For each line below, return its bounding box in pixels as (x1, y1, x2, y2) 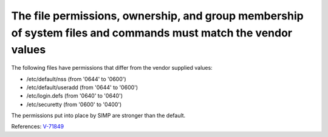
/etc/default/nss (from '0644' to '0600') (26, 75, 127, 82)
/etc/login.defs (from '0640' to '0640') (26, 92, 123, 99)
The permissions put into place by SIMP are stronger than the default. (11, 112, 186, 119)
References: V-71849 (11, 123, 64, 130)
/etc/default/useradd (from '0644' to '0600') (26, 84, 138, 91)
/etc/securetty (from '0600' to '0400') (26, 101, 122, 108)
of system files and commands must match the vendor (11, 26, 293, 39)
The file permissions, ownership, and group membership (11, 9, 304, 22)
